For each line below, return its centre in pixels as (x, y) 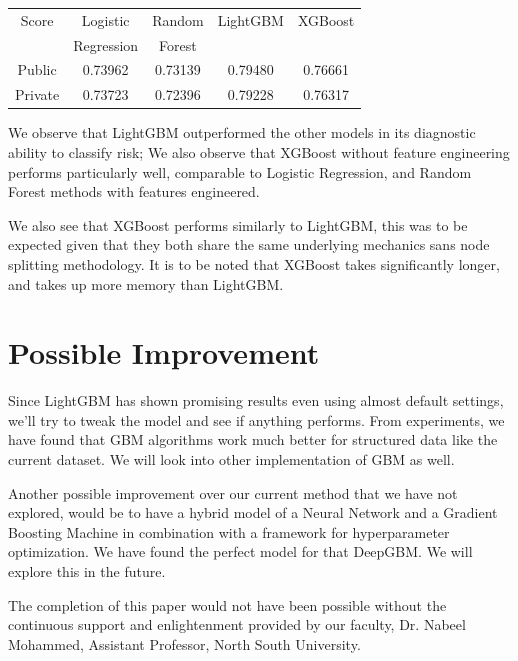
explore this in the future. (87, 571)
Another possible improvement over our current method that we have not (233, 492)
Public (37, 69)
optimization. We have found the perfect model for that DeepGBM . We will (240, 551)
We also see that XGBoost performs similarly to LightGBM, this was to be (238, 224)
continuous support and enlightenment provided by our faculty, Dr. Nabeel (237, 624)
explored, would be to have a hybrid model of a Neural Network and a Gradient (253, 512)
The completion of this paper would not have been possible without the (227, 604)
